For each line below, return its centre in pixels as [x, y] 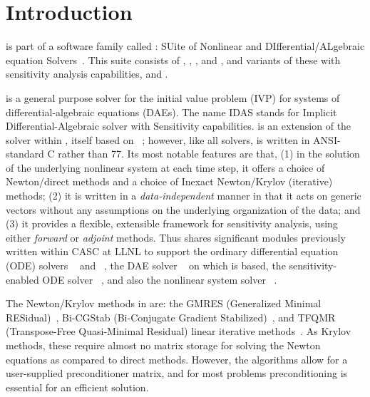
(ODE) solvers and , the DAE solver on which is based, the [146, 265]
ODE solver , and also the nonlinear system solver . [160, 279]
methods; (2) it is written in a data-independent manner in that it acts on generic [184, 196]
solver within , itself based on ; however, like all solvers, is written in [158, 139]
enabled [22, 279]
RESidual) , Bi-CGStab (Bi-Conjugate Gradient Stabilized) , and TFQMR [171, 317]
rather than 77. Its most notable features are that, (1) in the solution [209, 154]
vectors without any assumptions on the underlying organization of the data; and [183, 209]
